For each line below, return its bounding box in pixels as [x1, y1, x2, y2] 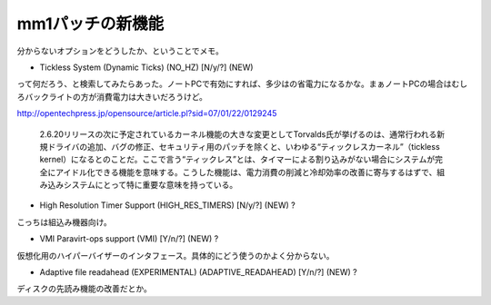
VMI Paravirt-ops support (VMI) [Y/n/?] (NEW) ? [39, 233, 219, 244]
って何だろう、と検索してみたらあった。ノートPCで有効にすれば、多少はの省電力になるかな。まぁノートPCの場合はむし [16, 78, 468, 90]
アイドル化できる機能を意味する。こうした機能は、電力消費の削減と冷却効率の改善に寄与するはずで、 [55, 166, 437, 177]
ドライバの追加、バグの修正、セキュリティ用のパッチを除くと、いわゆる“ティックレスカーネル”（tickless [46, 141, 440, 152]
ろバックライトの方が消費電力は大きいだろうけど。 [16, 91, 208, 102]
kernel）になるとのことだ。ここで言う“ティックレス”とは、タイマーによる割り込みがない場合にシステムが [39, 154, 436, 165]
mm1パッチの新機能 [16, 14, 165, 34]
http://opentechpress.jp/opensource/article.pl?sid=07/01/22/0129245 [16, 108, 277, 119]
